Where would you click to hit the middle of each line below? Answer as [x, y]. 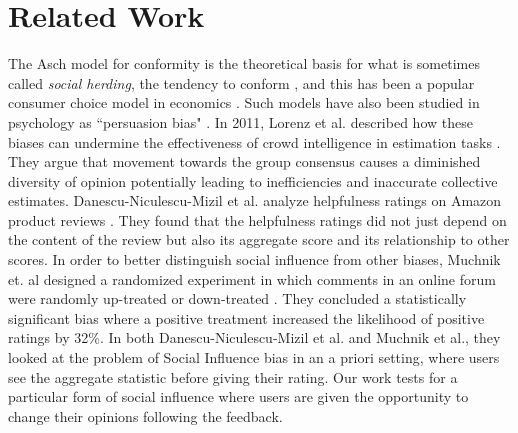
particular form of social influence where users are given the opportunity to [238, 396]
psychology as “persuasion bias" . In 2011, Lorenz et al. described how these [240, 121]
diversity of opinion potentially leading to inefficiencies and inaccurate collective [253, 180]
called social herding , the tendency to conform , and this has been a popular [241, 82]
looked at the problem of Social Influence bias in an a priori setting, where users [254, 357]
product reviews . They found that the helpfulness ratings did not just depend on [257, 219]
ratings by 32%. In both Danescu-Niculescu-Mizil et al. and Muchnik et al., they [254, 337]
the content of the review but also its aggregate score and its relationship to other [259, 239]
